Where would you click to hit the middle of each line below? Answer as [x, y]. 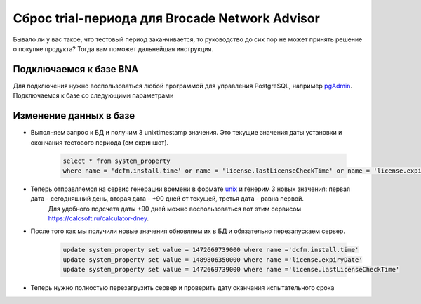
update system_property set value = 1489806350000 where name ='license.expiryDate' [213, 259]
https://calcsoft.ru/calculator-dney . [99, 218]
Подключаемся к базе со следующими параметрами [93, 95]
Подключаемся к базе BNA [76, 69]
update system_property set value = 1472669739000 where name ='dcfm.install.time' [211, 250]
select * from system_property [117, 161]
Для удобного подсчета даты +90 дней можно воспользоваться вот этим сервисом [175, 209]
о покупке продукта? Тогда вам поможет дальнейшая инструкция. [113, 48]
